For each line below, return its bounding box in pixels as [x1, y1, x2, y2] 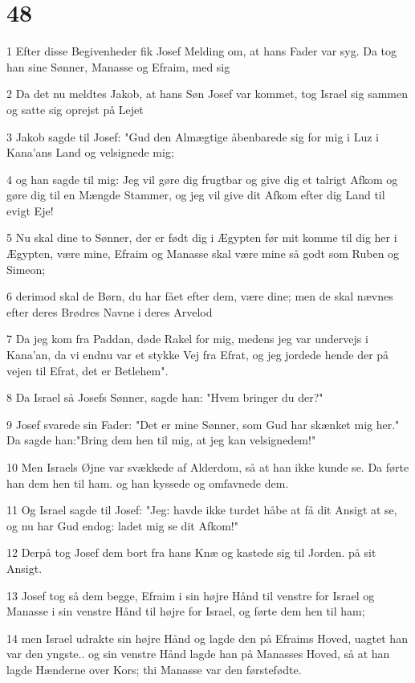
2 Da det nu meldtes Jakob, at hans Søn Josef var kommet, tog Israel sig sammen [6, 85, 408, 102]
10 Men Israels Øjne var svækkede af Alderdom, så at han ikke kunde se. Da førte [6, 459, 409, 475]
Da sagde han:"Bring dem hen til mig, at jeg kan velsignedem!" [6, 431, 316, 448]
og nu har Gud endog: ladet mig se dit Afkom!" [6, 517, 238, 534]
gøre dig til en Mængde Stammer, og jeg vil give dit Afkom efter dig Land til [6, 186, 385, 203]
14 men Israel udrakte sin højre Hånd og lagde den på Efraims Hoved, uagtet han [6, 629, 408, 646]
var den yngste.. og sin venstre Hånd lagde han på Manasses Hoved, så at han [6, 645, 390, 662]
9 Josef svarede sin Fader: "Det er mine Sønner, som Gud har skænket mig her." [6, 415, 400, 432]
